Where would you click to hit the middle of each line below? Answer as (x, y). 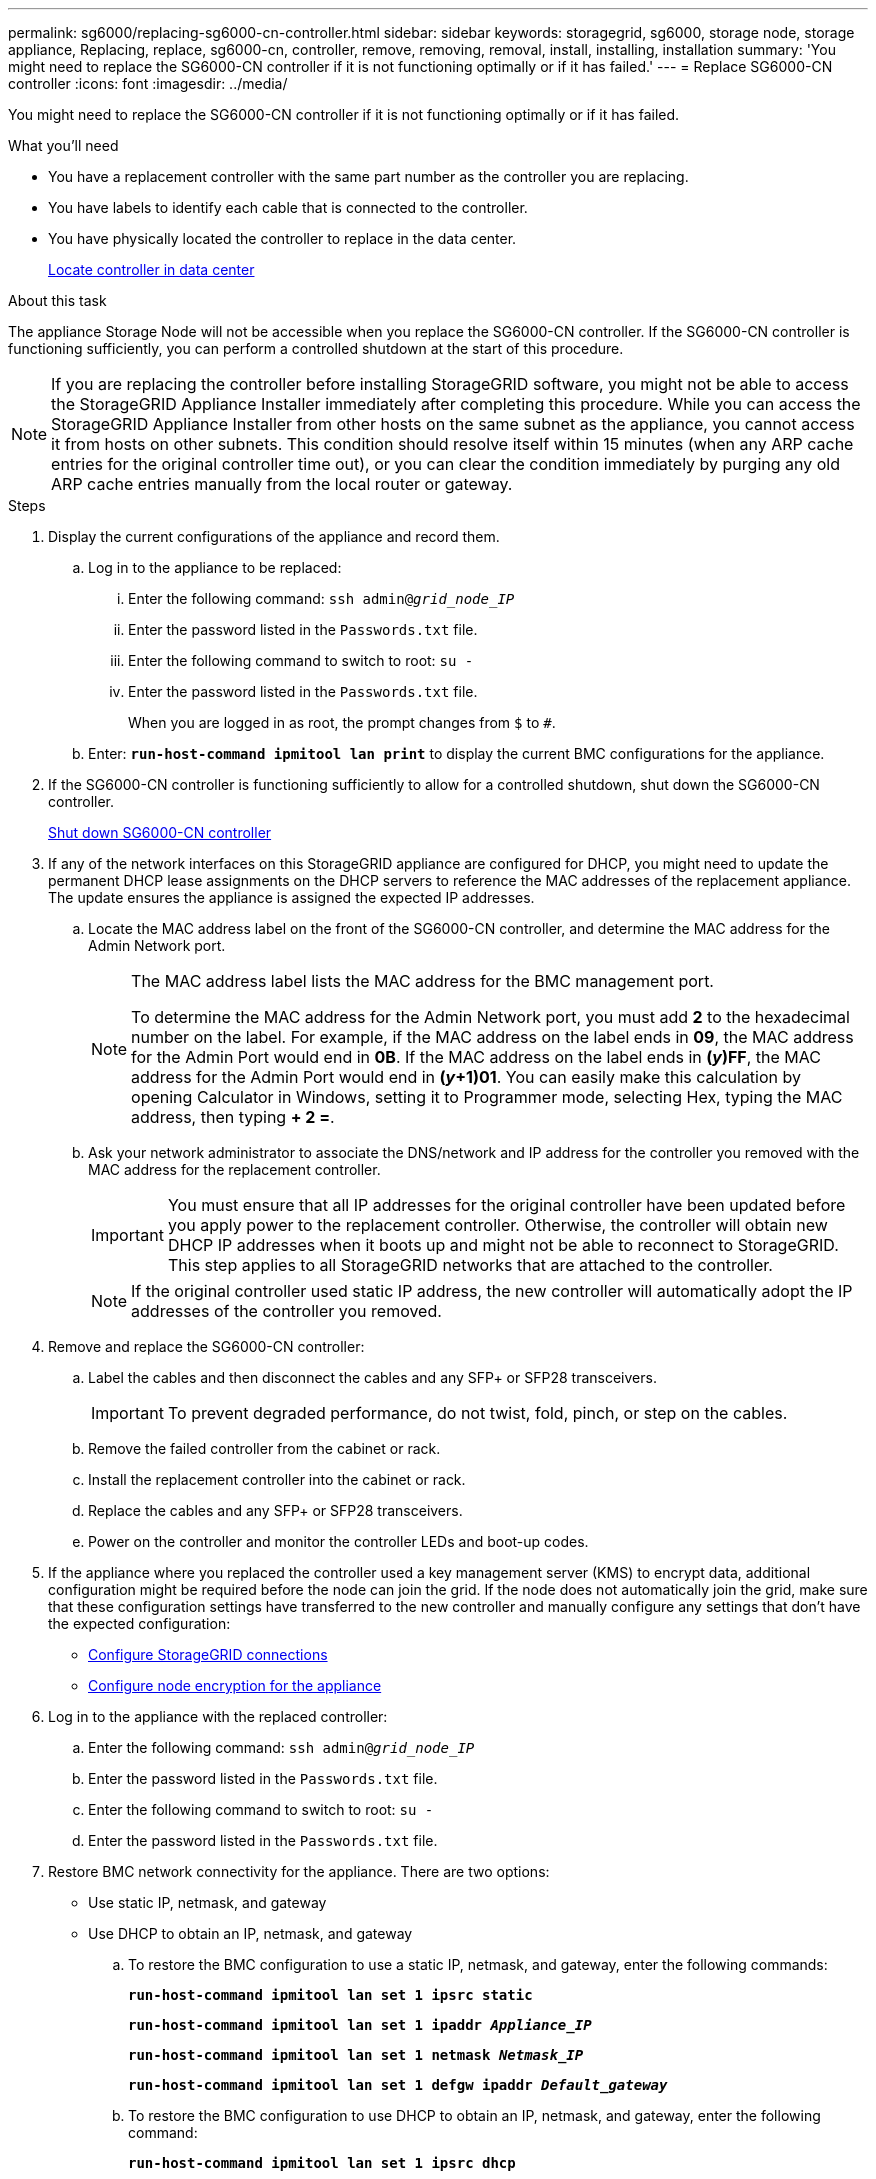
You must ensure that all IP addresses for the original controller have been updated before (506, 1205)
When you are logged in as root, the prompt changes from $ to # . (342, 722)
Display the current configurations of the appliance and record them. (274, 536)
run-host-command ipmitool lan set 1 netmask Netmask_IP (356, 2055)
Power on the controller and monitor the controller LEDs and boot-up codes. (338, 1541)
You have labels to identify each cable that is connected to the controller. (288, 207)
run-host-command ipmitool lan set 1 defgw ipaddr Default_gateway (398, 2085)
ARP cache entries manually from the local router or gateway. (282, 484)
